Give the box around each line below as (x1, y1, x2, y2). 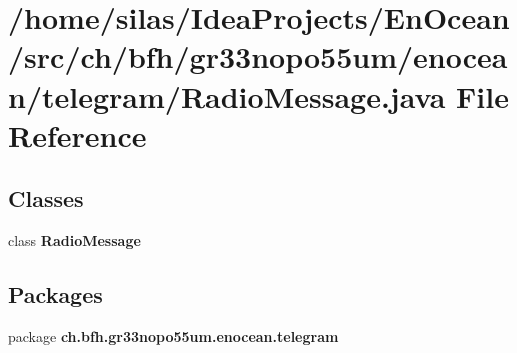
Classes (8, 183, 84, 214)
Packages (8, 279, 103, 310)
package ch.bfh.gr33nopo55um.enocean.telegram (8, 325, 339, 346)
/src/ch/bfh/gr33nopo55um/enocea (8, 36, 508, 77)
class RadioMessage (8, 230, 141, 251)
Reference (8, 114, 147, 155)
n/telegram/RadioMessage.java (8, 75, 446, 116)
